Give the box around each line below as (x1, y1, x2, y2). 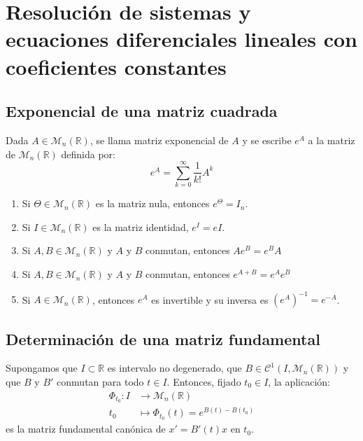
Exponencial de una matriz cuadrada (6, 100, 278, 122)
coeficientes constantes (6, 52, 227, 80)
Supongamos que (6, 360, 78, 375)
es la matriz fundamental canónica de (6, 421, 166, 436)
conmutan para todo (57, 374, 144, 388)
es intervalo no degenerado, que (107, 360, 242, 375)
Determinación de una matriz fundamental (6, 328, 320, 349)
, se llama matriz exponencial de (90, 132, 229, 147)
